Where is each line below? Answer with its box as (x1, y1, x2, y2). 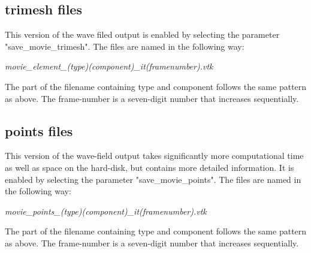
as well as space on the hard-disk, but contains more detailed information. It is (5, 161, 294, 173)
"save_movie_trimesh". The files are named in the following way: (5, 40, 244, 52)
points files (5, 121, 73, 140)
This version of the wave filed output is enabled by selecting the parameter (5, 28, 280, 41)
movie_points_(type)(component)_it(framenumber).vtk (5, 204, 207, 217)
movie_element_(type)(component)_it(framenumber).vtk (5, 60, 213, 73)
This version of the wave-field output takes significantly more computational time (5, 149, 304, 162)
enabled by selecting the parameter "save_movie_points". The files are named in (5, 173, 301, 185)
